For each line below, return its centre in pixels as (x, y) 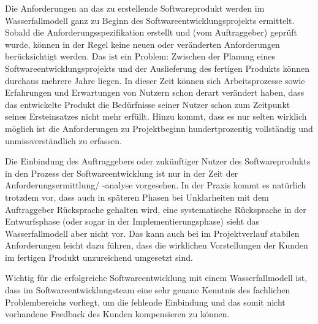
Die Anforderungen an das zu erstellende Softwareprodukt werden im (135, 8)
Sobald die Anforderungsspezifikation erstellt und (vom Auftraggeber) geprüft (151, 32)
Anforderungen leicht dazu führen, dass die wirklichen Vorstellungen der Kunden (157, 245)
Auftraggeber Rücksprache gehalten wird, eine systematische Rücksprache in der (156, 209)
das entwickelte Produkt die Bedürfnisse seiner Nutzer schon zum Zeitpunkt (148, 104)
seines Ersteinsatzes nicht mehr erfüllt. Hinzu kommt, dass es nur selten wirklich (156, 116)
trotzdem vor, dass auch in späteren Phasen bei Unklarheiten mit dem (137, 197)
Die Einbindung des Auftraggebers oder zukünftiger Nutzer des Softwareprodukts (158, 161)
